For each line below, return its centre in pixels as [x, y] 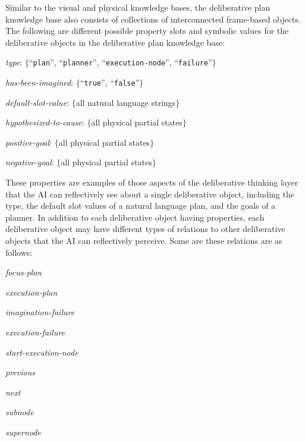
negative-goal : [30, 162]
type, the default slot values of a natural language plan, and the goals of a [141, 206]
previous [20, 372]
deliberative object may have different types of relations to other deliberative [145, 229]
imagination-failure [40, 312]
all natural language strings [126, 102]
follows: [19, 252]
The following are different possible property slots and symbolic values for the [147, 31]
